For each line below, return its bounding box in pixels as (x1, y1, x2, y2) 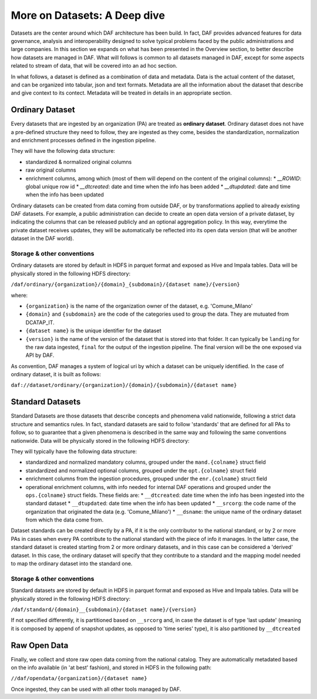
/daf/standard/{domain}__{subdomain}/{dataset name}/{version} (11, 606, 197, 613)
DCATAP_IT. (25, 319, 55, 326)
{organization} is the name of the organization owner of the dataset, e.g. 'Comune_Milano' (25, 302, 253, 309)
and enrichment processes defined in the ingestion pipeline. (11, 136, 156, 143)
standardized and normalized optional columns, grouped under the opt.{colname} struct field (25, 467, 257, 474)
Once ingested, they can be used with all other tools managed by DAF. (11, 685, 181, 693)
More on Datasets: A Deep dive (11, 9, 166, 22)
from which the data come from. (25, 516, 104, 523)
